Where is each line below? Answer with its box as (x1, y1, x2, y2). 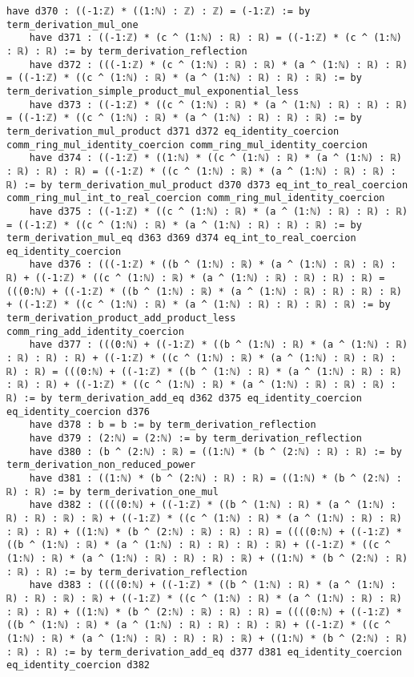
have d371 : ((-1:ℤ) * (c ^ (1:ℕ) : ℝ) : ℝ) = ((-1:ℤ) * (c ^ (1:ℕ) (29, 32, 402, 44)
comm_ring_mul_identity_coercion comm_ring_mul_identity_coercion (6, 139, 368, 151)
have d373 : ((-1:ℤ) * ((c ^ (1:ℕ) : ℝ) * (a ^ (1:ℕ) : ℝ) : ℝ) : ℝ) (29, 99, 408, 111)
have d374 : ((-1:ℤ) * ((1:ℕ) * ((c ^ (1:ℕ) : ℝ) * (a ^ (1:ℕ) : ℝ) (29, 152, 402, 164)
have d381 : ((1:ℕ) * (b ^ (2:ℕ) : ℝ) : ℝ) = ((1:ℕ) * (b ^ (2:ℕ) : (29, 472, 402, 484)
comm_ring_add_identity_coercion (6, 325, 184, 337)
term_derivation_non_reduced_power (6, 459, 196, 471)
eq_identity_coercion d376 (6, 405, 150, 417)
